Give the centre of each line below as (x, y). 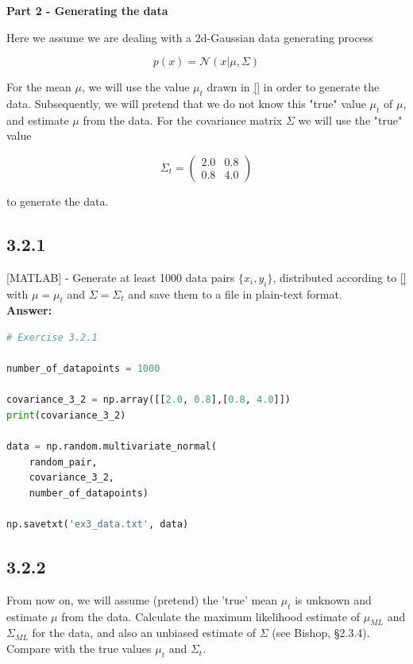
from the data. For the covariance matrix (183, 120)
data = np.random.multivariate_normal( (112, 447)
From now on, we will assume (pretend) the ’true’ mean (142, 599)
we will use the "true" (350, 120)
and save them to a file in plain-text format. (235, 293)
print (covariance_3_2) (66, 415)
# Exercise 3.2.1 (52, 337)
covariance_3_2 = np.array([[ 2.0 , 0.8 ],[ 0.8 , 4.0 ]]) (149, 400)
